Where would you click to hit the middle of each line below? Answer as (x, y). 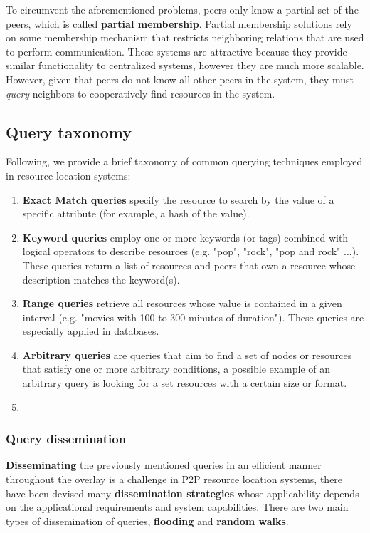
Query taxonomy (69, 131)
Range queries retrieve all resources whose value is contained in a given (182, 303)
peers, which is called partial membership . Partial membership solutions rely (179, 23)
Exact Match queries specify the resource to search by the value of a (178, 199)
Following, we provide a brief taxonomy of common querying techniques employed (184, 161)
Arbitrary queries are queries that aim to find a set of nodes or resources (187, 355)
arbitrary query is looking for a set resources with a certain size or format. (185, 383)
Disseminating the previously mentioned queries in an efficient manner (164, 465)
